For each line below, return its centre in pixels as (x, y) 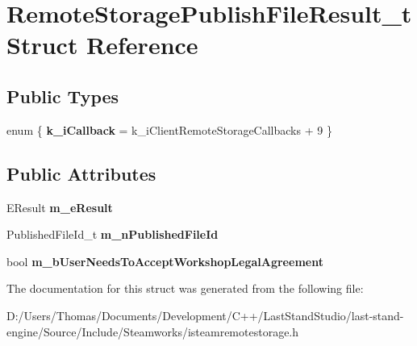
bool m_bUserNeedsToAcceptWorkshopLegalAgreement (165, 261)
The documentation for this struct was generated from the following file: (185, 288)
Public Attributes (81, 173)
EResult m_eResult (60, 207)
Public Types (63, 96)
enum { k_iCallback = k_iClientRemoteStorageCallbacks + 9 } (169, 129)
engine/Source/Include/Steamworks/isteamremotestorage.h (153, 331)
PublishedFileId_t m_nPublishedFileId (113, 234)
